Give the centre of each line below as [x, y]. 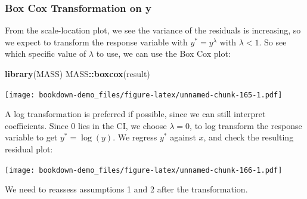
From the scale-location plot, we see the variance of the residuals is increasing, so [153, 30]
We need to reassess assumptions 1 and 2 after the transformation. [126, 189]
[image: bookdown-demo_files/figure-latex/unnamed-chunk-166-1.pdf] [144, 170]
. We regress [135, 137]
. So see [273, 42]
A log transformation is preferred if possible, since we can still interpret [135, 114]
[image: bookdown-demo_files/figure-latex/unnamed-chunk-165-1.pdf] [144, 95]
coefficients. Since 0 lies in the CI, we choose [86, 125]
